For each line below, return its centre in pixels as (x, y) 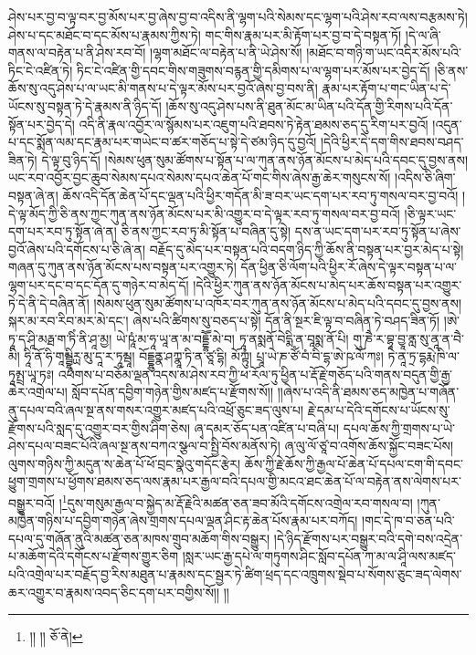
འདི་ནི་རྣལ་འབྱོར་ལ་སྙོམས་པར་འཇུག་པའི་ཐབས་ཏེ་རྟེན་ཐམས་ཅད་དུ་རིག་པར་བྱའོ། (254, 124)
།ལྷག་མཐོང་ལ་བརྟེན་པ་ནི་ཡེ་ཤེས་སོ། (226, 52)
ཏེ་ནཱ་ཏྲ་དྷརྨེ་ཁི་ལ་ (423, 356)
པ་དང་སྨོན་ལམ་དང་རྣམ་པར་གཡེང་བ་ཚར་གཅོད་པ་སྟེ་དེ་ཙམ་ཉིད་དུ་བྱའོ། (163, 142)
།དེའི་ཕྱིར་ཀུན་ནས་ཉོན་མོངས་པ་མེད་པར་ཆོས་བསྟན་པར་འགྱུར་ (328, 284)
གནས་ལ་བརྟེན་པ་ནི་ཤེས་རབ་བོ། (77, 52)
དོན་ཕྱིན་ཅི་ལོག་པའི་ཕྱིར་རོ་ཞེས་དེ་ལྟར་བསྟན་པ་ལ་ (349, 267)
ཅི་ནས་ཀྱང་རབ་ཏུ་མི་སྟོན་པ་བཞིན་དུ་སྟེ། (206, 231)
